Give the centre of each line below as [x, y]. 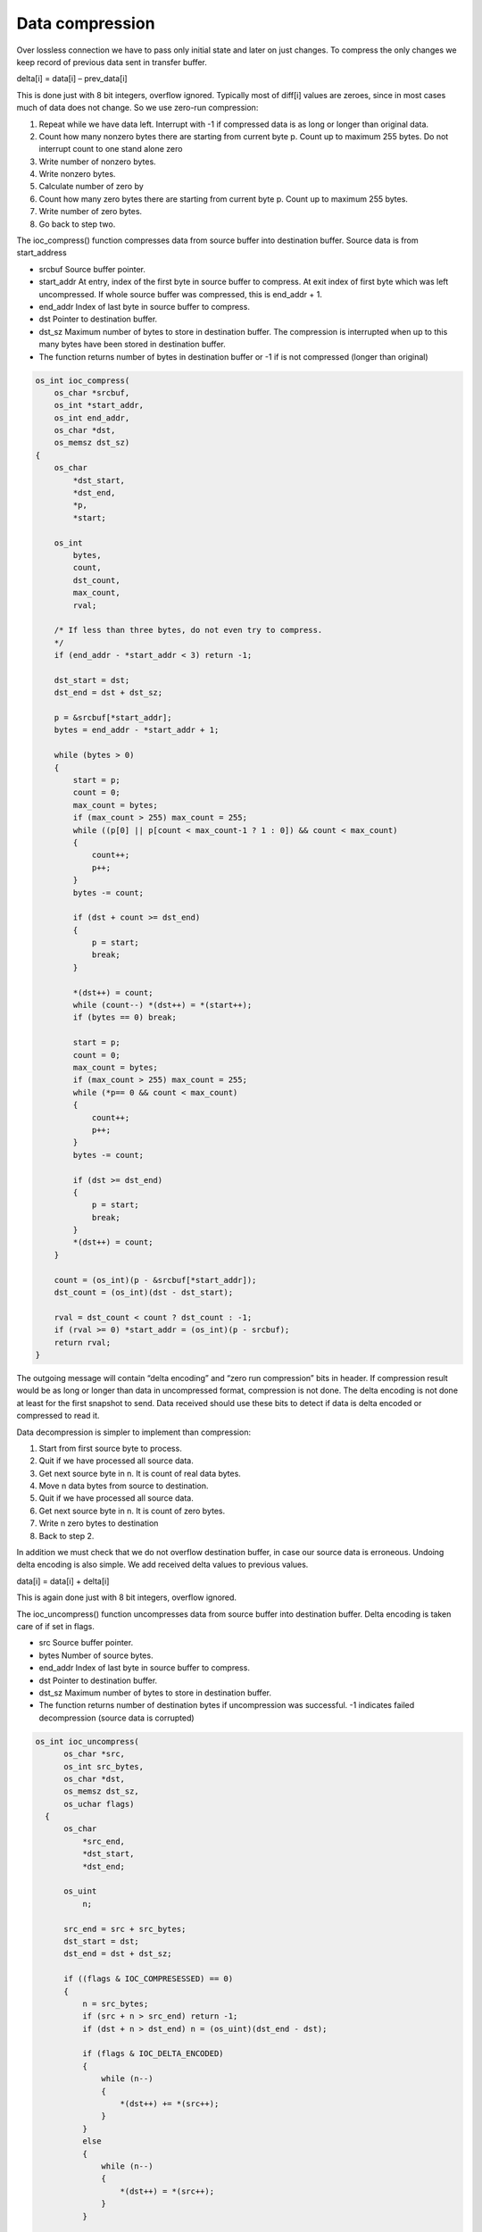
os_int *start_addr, [99, 405]
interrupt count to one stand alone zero [111, 149]
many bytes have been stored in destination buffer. [133, 345]
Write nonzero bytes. [77, 174]
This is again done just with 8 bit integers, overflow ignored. [126, 1597]
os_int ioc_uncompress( [87, 1741]
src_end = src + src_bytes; [125, 1929]
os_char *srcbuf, [92, 392]
